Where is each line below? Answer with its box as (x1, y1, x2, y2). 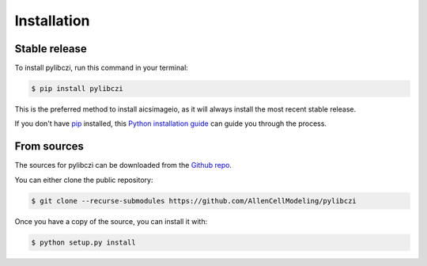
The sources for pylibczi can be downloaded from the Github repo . (14, 161, 232, 170)
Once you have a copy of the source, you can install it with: (14, 216, 208, 226)
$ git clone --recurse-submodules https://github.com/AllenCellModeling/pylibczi (31, 196, 357, 205)
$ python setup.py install (31, 237, 136, 247)
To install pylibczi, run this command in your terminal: (14, 63, 189, 73)
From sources (14, 139, 85, 154)
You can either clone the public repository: (14, 175, 153, 184)
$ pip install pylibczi (31, 84, 124, 93)
